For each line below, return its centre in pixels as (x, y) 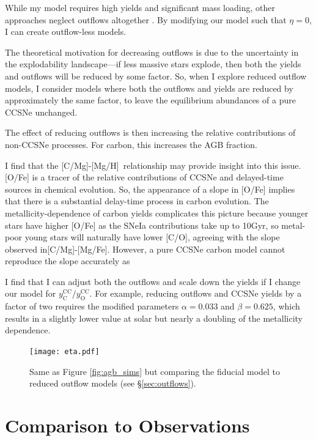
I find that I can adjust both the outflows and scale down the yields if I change (153, 281)
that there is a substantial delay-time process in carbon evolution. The (137, 201)
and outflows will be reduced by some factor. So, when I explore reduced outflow (156, 76)
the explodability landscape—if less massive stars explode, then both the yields (153, 64)
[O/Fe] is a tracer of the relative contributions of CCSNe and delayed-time (144, 177)
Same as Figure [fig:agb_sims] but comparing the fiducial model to (155, 371)
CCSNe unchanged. (41, 112)
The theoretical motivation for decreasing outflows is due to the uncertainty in (152, 52)
